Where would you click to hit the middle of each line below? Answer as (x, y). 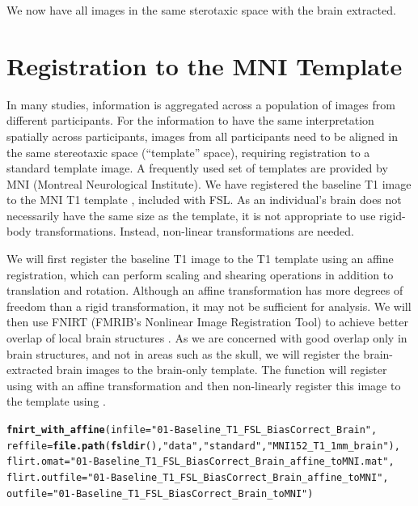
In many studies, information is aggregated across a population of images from (201, 104)
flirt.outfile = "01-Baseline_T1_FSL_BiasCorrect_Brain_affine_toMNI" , (198, 477)
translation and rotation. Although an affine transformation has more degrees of (205, 290)
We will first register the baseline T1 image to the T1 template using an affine (200, 259)
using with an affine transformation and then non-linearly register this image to (204, 385)
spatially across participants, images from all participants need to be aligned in (203, 136)
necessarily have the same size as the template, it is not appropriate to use (191, 215)
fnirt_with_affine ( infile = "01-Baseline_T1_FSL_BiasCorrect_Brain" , (192, 430)
